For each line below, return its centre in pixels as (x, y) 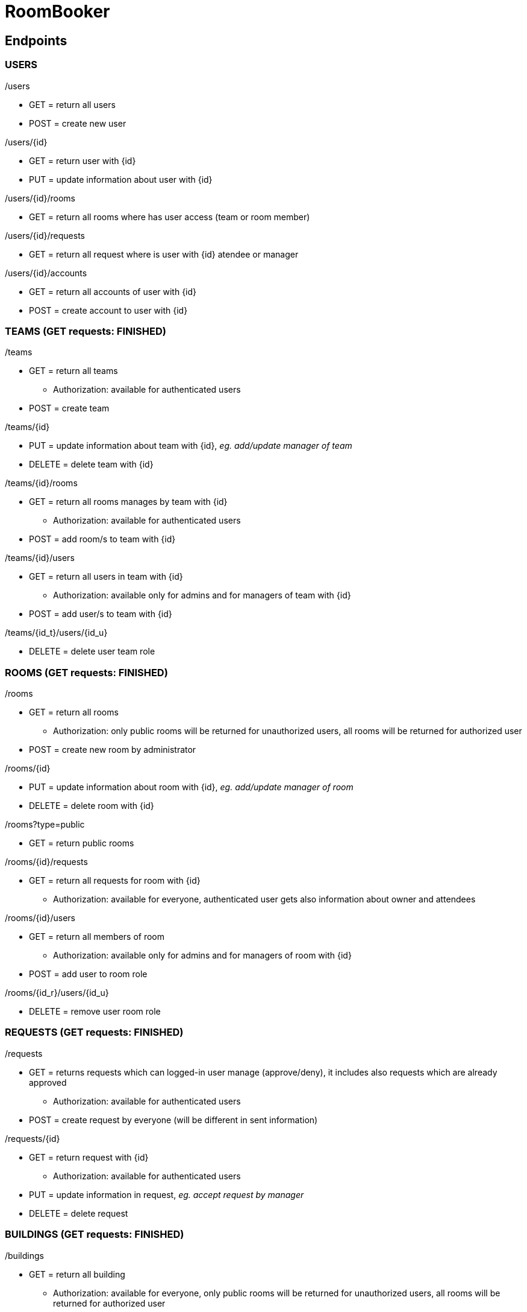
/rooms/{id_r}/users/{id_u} (57, 993)
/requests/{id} (33, 1138)
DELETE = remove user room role (95, 1012)
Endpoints (36, 40)
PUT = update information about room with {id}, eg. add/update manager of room (191, 787)
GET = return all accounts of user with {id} (113, 291)
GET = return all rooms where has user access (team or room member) (170, 217)
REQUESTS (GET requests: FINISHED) (94, 1032)
